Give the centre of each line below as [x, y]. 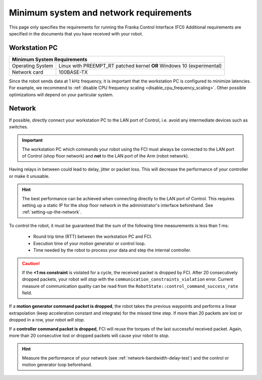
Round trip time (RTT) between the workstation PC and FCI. [93, 237]
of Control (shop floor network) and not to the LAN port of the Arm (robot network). [106, 156]
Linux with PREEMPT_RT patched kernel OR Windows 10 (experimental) [140, 65]
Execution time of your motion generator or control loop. [90, 243]
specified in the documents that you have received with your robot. [76, 33]
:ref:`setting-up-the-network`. [52, 212]
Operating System [33, 65]
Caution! [31, 264]
